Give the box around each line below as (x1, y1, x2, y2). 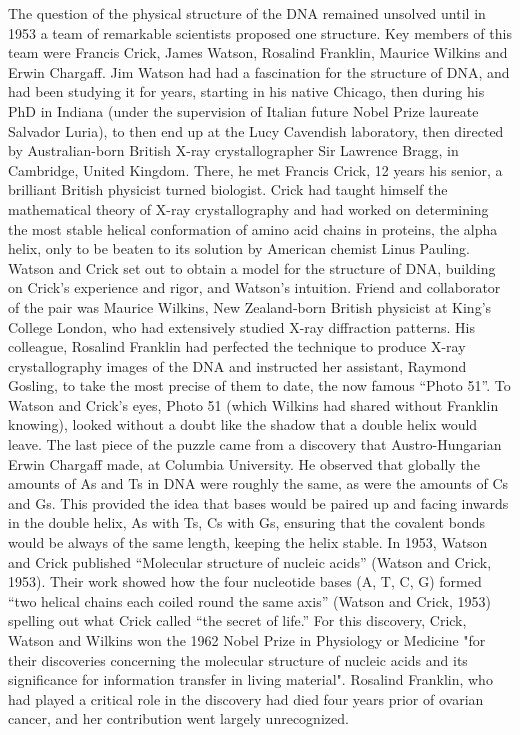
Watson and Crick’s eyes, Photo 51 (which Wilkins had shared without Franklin (8, 394, 499, 415)
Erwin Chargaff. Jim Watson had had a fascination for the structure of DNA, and (8, 61, 510, 82)
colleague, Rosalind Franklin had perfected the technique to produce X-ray (8, 336, 466, 357)
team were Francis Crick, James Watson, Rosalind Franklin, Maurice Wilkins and (8, 42, 508, 63)
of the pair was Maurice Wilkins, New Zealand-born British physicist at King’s (8, 296, 492, 317)
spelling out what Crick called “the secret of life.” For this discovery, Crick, (8, 610, 467, 631)
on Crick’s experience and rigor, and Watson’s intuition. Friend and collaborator (8, 277, 501, 298)
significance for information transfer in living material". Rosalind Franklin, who (8, 669, 493, 690)
